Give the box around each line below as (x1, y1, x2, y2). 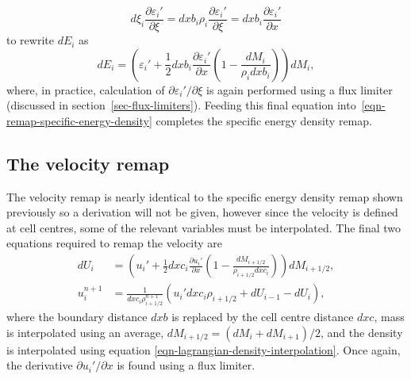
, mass (374, 308, 405, 324)
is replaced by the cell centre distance (171, 308, 354, 324)
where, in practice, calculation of (6, 81, 165, 98)
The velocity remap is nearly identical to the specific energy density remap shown (6, 188, 403, 205)
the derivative (6, 357, 73, 373)
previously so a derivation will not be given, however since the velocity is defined (6, 204, 398, 220)
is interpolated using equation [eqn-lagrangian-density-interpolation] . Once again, (6, 341, 401, 358)
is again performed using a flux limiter (205, 81, 393, 98)
